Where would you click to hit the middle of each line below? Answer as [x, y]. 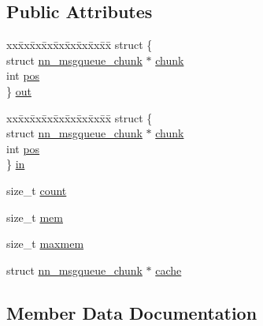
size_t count [37, 190]
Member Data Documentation [132, 312]
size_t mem [35, 217]
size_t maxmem [45, 244]
